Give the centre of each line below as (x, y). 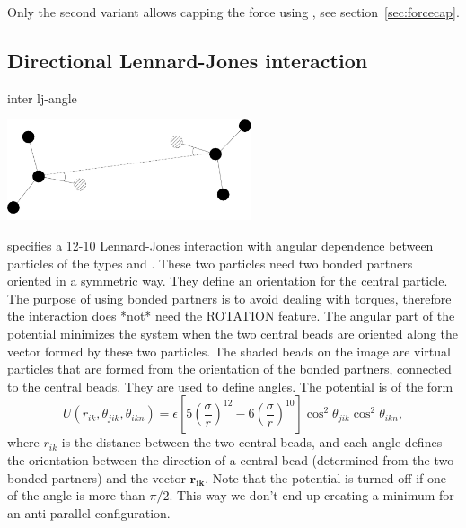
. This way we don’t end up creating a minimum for (312, 495)
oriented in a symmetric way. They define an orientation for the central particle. (228, 281)
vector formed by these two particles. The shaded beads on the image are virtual (229, 351)
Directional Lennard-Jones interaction (188, 60)
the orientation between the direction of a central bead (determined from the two (231, 459)
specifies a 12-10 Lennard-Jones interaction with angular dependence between (220, 245)
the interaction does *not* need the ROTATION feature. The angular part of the (231, 316)
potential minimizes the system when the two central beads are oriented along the (233, 333)
